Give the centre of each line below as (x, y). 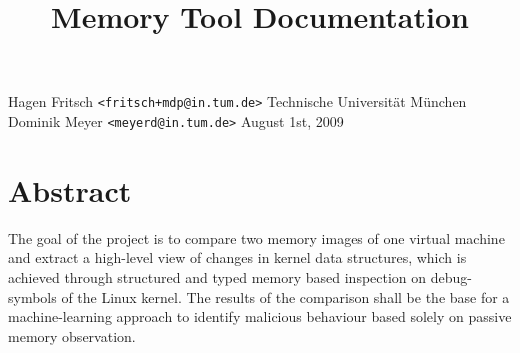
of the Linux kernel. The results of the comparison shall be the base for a (285, 296)
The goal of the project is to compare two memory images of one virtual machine (256, 237)
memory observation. (72, 335)
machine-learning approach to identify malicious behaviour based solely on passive (260, 316)
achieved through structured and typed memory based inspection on (217, 277)
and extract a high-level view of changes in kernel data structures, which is (237, 257)
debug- (451, 277)
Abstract (70, 189)
